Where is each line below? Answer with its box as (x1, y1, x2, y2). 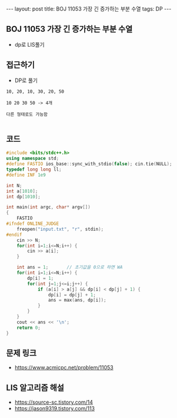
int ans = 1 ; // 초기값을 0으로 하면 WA (16, 264, 123, 270)
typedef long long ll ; (6, 166, 62, 172)
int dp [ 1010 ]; (6, 194, 41, 200)
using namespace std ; (6, 155, 59, 162)
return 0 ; (16, 325, 41, 331)
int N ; (6, 182, 22, 188)
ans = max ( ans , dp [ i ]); (48, 297, 107, 303)
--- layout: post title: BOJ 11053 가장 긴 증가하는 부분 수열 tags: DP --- (6, 5, 172, 12)
